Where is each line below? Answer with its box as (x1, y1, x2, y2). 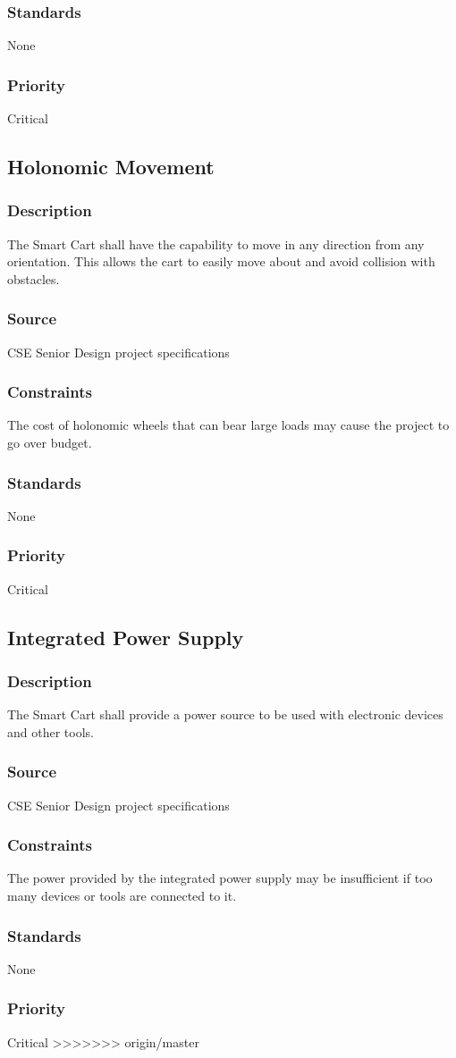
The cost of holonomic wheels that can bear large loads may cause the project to (7, 416, 450, 434)
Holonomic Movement (7, 153, 215, 181)
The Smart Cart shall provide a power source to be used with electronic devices (7, 705, 443, 724)
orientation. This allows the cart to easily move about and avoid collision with (7, 252, 435, 271)
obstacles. (7, 269, 60, 288)
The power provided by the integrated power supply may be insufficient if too (7, 869, 433, 887)
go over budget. (7, 433, 92, 452)
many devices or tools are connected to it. (7, 886, 237, 905)
